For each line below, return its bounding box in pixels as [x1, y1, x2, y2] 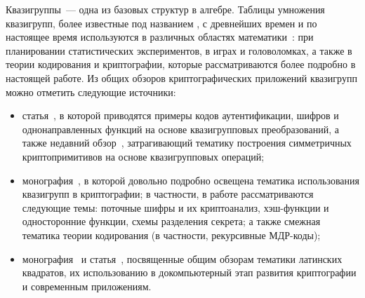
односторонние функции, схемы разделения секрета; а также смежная [22, 214, 321, 229]
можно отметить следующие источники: [6, 84, 176, 99]
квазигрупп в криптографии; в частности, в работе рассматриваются [22, 187, 314, 201]
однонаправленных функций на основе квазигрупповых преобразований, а [22, 121, 339, 136]
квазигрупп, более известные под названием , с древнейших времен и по [6, 15, 317, 30]
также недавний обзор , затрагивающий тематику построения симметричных [22, 135, 352, 150]
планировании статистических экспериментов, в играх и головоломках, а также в [6, 43, 352, 57]
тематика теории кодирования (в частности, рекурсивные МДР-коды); [22, 227, 321, 242]
